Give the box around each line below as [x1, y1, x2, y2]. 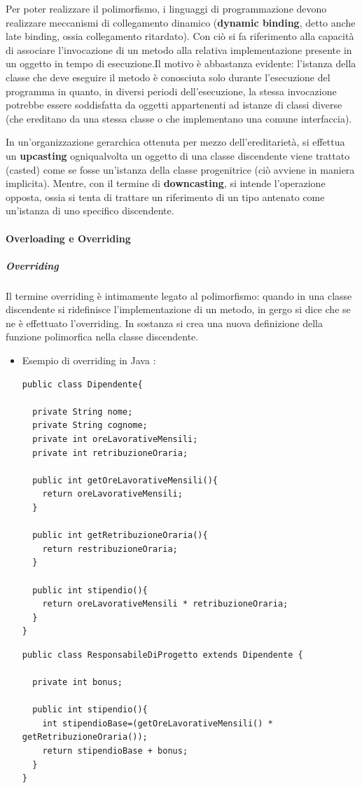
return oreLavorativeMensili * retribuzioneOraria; [42, 599, 288, 609]
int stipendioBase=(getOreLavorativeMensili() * [42, 718, 273, 728]
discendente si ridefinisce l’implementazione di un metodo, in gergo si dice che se [6, 302, 351, 317]
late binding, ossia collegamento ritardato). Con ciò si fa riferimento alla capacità [6, 29, 354, 43]
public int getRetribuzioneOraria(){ [32, 530, 208, 541]
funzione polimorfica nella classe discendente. [6, 329, 199, 344]
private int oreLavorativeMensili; [32, 434, 198, 444]
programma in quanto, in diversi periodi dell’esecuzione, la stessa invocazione [6, 83, 337, 98]
